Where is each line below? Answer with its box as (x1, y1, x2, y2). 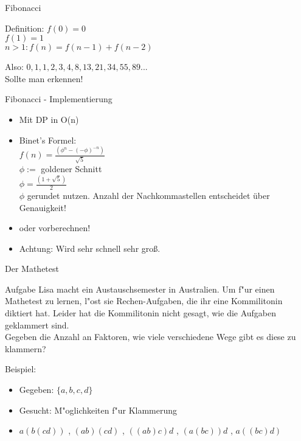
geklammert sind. (5, 318, 69, 331)
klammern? (5, 342, 46, 355)
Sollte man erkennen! (5, 72, 83, 85)
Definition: (5, 21, 44, 34)
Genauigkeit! (19, 201, 66, 214)
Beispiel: (5, 363, 36, 375)
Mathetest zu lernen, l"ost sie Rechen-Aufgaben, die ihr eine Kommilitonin (5, 294, 283, 307)
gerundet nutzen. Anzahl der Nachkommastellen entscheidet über (27, 189, 270, 201)
